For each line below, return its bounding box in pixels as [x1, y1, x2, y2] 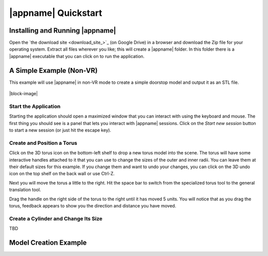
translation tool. [9, 187, 41, 193]
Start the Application [9, 103, 61, 110]
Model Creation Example [9, 238, 87, 247]
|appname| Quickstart [9, 7, 102, 18]
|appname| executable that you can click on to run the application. [9, 53, 145, 59]
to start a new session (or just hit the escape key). [9, 127, 112, 133]
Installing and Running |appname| [9, 26, 116, 35]
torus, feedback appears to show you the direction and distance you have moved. [9, 202, 176, 208]
